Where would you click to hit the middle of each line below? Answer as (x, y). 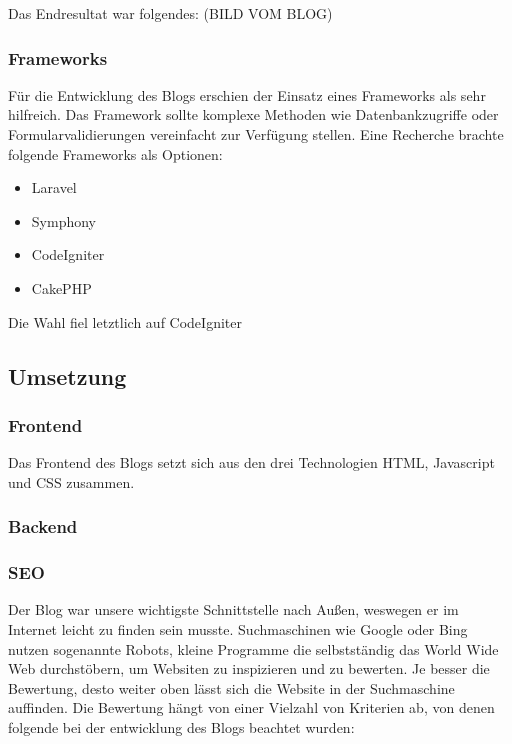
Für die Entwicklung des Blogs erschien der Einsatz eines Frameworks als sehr (247, 94)
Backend (43, 526)
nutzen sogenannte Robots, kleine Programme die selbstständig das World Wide (253, 648)
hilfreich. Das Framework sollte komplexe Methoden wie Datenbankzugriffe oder (253, 114)
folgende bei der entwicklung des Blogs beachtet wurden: (181, 726)
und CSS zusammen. (71, 481)
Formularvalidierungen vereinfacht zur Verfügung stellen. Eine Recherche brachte (256, 134)
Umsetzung (67, 375)
